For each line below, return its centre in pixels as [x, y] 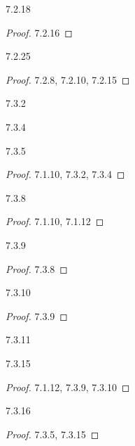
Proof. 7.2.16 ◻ [39, 32]
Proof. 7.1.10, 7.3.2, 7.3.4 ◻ [65, 174]
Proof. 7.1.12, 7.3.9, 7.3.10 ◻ [68, 387]
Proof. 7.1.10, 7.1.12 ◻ [55, 221]
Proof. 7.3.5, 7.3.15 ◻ [52, 434]
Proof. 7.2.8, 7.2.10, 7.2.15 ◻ [68, 79]
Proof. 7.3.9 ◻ [37, 316]
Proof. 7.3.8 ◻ [37, 268]
